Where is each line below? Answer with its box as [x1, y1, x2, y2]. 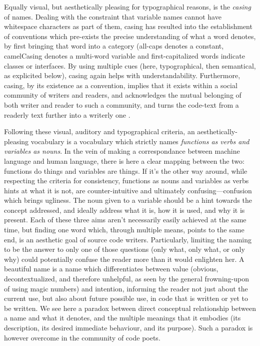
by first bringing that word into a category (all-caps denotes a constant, [4, 41, 224, 51]
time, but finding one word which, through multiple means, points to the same [4, 224, 244, 235]
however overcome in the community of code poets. [4, 332, 160, 342]
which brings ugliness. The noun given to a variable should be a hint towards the [4, 195, 252, 205]
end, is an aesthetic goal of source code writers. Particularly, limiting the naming [4, 234, 251, 244]
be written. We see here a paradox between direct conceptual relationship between [4, 302, 256, 313]
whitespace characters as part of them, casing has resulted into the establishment [4, 21, 252, 32]
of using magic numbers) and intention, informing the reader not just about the [4, 283, 248, 293]
